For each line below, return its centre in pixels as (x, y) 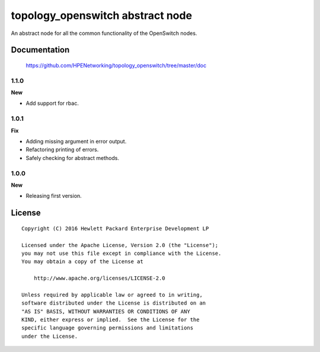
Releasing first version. (54, 196)
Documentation (40, 50)
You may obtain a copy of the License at (82, 262)
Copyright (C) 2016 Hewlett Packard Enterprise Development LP (115, 228)
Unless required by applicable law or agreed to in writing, (112, 295)
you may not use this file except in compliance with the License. (121, 253)
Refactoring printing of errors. (62, 150)
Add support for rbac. (52, 103)
